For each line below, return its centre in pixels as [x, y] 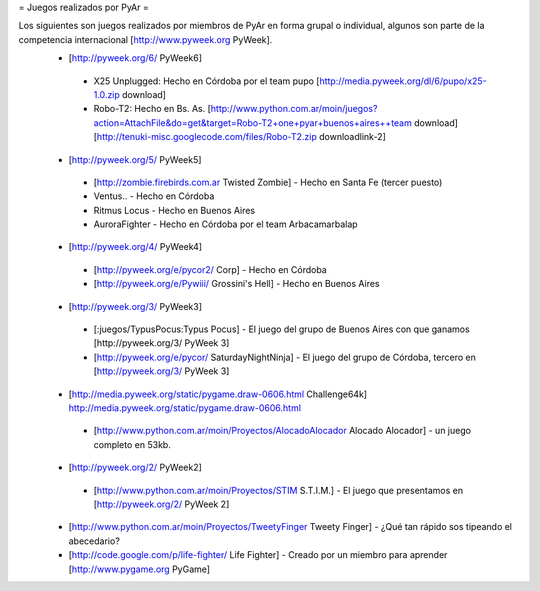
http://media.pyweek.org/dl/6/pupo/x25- [403, 81]
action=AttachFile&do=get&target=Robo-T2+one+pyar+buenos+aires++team [252, 122]
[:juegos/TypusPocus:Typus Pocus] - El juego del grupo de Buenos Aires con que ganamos [281, 329]
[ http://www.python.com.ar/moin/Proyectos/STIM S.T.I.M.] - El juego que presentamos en [278, 490]
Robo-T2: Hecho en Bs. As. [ [152, 109]
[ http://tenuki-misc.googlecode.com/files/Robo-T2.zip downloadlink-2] [240, 137]
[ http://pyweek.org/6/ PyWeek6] [135, 58]
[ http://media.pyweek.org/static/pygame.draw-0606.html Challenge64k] [218, 394]
